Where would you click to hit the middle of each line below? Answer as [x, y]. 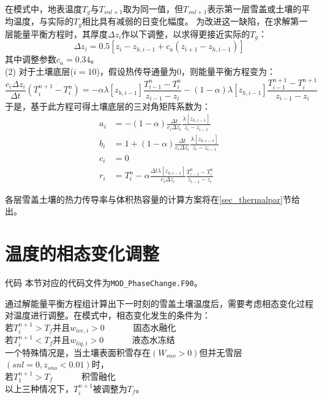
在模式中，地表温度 [43, 9]
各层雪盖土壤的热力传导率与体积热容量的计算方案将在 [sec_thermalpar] [144, 199]
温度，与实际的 [43, 21]
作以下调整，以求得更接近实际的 [186, 33]
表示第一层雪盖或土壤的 [254, 9]
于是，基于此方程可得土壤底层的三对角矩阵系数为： [108, 106]
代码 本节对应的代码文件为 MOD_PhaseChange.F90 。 [104, 283]
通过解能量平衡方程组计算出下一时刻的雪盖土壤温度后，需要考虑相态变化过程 [159, 303]
